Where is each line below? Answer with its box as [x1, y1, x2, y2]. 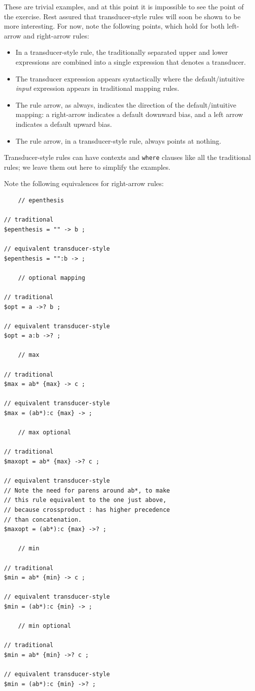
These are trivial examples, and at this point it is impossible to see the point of [4, 1, 244, 11]
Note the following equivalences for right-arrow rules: [4, 178, 164, 189]
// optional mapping [18, 274, 85, 281]
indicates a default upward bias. [15, 118, 112, 129]
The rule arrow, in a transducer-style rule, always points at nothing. [15, 135, 221, 146]
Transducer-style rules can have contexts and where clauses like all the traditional [4, 152, 251, 162]
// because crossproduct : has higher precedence [4, 506, 170, 513]
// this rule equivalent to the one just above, [4, 497, 167, 504]
